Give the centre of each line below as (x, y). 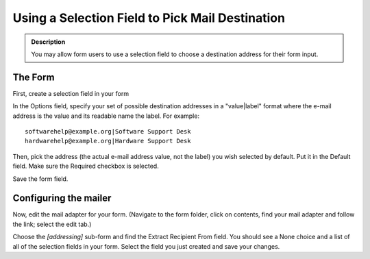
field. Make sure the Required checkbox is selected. (86, 166)
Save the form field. (40, 179)
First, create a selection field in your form (71, 93)
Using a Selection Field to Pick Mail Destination (149, 18)
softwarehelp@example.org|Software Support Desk (108, 132)
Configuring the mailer (62, 198)
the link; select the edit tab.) (52, 224)
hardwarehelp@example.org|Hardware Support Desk (108, 141)
